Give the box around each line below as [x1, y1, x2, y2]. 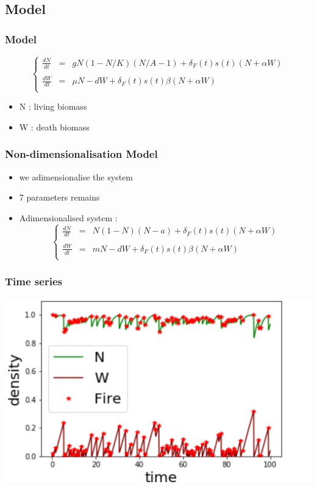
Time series [5, 273, 62, 288]
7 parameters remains [19, 191, 100, 204]
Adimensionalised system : [19, 211, 118, 224]
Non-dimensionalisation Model [5, 146, 158, 162]
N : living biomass [19, 100, 87, 113]
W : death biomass [19, 120, 90, 133]
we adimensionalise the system [19, 170, 133, 183]
